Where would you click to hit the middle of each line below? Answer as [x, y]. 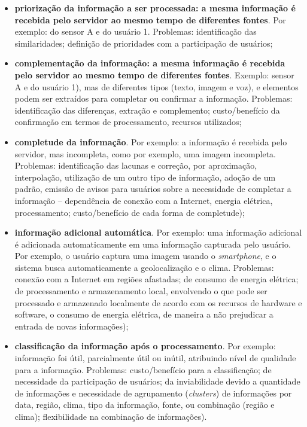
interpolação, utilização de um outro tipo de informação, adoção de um [145, 177]
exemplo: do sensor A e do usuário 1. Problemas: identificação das [136, 31]
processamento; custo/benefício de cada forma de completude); [130, 212]
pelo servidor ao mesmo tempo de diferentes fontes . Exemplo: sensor [154, 74]
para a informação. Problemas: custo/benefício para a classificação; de [143, 369]
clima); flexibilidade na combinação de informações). [111, 416]
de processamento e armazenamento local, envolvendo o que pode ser [141, 291]
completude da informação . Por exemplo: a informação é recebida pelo [151, 141]
